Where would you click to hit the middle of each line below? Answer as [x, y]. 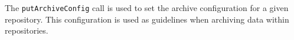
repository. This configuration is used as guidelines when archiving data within [147, 19]
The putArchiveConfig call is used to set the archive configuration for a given [147, 8]
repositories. [27, 30]
